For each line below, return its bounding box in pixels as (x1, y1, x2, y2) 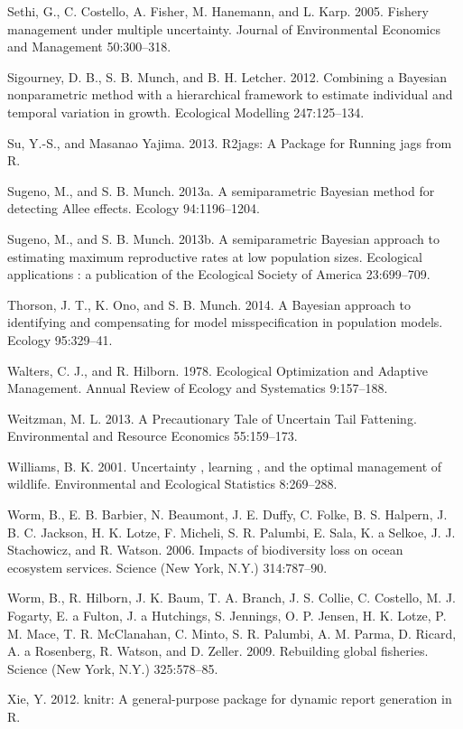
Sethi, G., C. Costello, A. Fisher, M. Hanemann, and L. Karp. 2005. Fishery (7, 2, 429, 20)
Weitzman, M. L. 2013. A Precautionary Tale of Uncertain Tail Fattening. (7, 408, 417, 427)
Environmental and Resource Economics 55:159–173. (7, 426, 298, 445)
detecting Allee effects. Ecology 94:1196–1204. (7, 199, 260, 218)
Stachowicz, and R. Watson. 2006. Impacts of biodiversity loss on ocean (7, 540, 403, 559)
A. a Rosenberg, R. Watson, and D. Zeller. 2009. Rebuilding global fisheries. (7, 641, 429, 660)
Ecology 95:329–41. (7, 330, 113, 349)
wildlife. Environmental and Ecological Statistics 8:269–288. (7, 474, 338, 493)
